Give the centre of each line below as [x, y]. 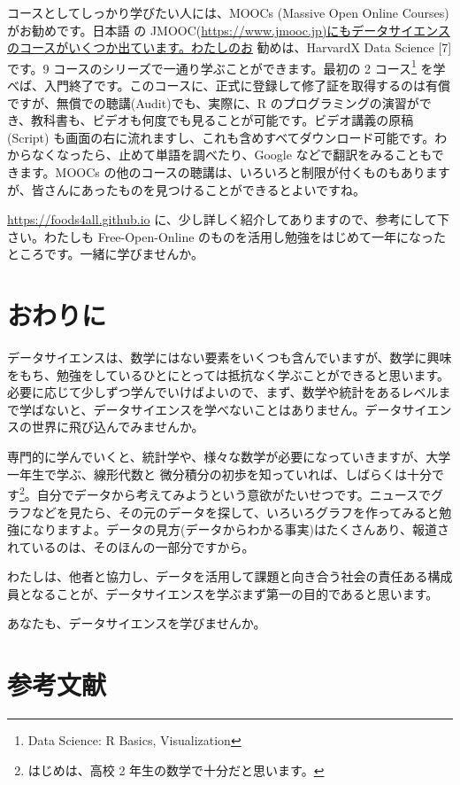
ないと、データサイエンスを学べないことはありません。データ [223, 409]
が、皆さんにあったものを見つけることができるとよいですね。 [187, 189]
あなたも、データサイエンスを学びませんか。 [137, 623]
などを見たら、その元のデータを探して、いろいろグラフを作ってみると [235, 512]
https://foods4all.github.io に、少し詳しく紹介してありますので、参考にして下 [229, 219]
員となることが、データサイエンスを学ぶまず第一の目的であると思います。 [223, 593]
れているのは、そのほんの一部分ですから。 [131, 546]
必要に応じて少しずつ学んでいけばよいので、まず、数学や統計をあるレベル [223, 392]
